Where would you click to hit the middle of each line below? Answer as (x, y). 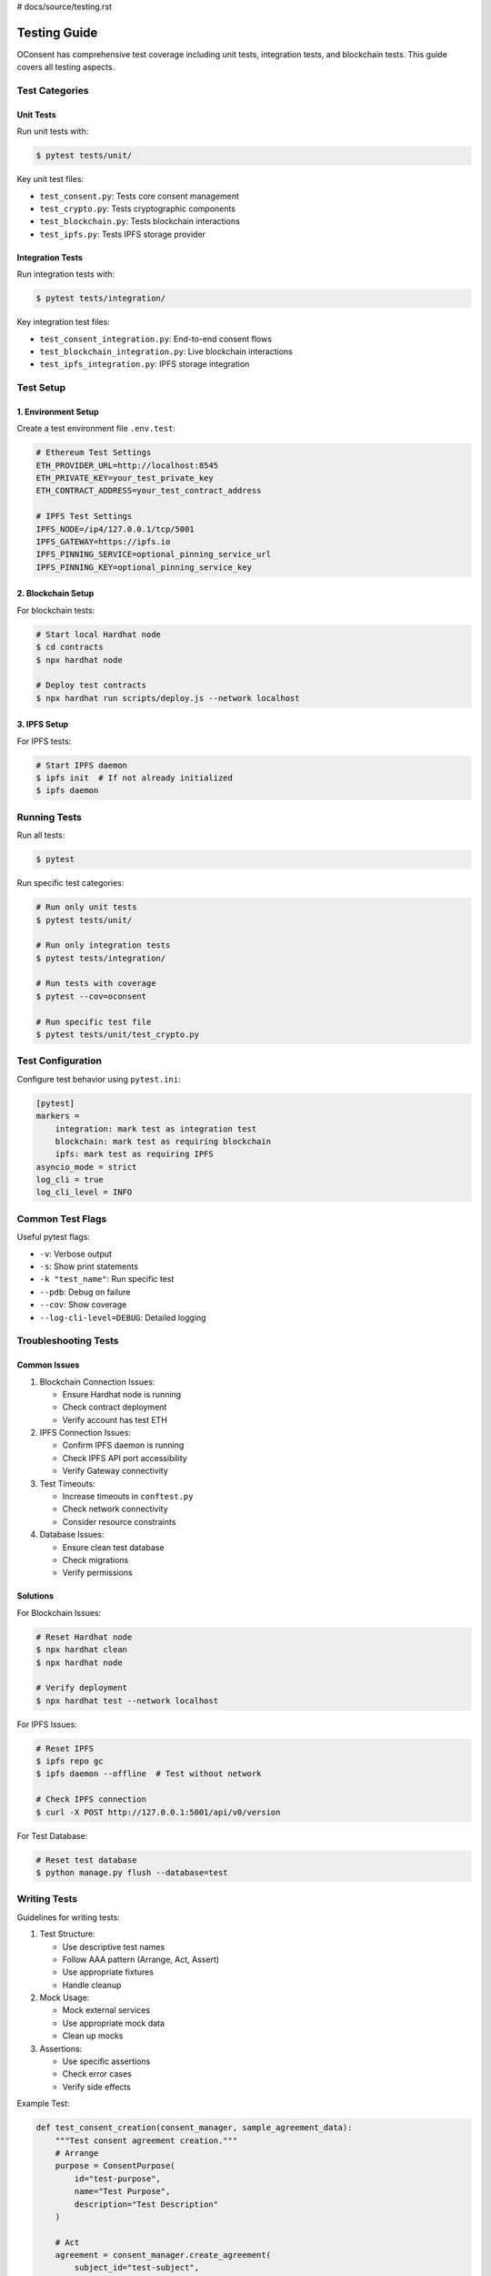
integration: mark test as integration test (156, 1128)
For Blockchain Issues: (59, 1612)
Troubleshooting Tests (68, 1341)
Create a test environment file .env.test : (96, 429)
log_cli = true (70, 1180)
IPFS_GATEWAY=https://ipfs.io (103, 541)
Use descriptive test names (114, 1946)
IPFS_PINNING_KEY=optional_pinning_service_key (144, 567)
